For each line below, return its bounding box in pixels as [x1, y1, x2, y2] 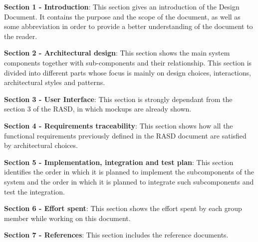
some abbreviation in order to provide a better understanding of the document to [4, 21, 253, 31]
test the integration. [4, 186, 65, 196]
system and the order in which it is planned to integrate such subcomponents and [4, 176, 254, 186]
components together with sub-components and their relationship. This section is [4, 57, 252, 67]
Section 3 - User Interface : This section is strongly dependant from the [4, 93, 233, 104]
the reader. [4, 30, 37, 41]
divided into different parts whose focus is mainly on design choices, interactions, [4, 67, 251, 77]
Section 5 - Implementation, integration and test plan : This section [4, 156, 234, 167]
